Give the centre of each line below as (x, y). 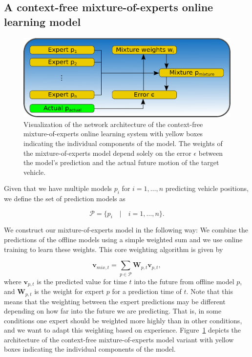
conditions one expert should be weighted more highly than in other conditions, (123, 320)
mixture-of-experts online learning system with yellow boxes (113, 134)
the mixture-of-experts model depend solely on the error (107, 153)
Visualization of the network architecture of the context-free (113, 124)
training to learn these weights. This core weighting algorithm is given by (114, 249)
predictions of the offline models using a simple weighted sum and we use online (123, 240)
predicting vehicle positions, (207, 188)
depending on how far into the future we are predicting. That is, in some (113, 311)
